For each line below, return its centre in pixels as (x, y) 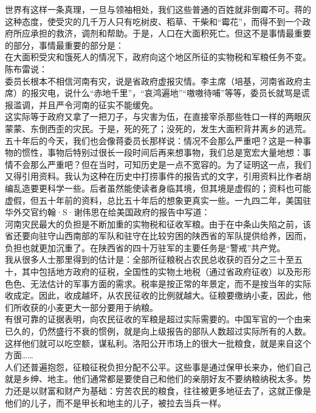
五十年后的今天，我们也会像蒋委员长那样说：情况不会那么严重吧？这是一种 (154, 140)
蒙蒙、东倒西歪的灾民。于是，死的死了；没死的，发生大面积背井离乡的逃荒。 (158, 128)
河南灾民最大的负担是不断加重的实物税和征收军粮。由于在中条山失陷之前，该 (158, 224)
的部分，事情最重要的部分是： (64, 45)
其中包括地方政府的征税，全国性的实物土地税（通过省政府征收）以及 (158, 272)
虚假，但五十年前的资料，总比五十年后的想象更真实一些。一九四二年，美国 (154, 200)
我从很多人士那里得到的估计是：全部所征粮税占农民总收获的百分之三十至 (149, 259)
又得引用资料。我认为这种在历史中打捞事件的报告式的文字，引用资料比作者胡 (158, 176)
